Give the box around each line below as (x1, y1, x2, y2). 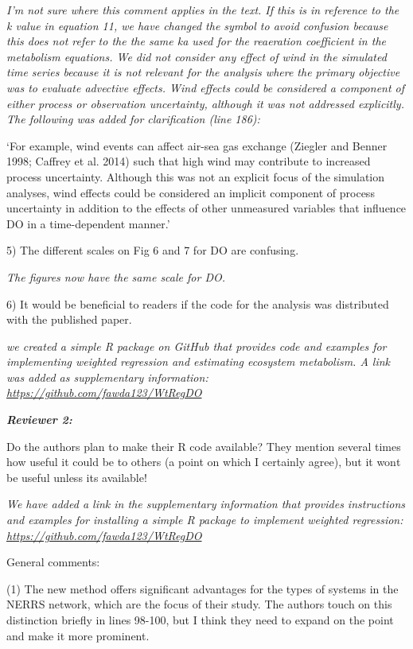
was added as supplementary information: (6, 368, 208, 385)
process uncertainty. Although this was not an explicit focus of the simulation (6, 168, 385, 185)
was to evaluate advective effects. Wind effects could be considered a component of (6, 79, 405, 95)
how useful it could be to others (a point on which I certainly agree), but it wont (6, 453, 401, 470)
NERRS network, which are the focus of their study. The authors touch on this (6, 596, 392, 612)
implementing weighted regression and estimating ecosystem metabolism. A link (6, 353, 391, 370)
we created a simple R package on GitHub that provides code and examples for (6, 337, 387, 354)
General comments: (6, 554, 100, 570)
